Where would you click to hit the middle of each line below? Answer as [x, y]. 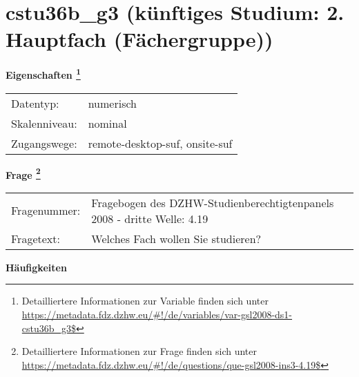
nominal [107, 123]
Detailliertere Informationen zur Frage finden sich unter [139, 351]
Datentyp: [35, 103]
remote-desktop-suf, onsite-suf [160, 143]
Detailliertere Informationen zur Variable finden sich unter [145, 301]
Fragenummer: [46, 211]
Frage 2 [23, 173]
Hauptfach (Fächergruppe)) [139, 39]
